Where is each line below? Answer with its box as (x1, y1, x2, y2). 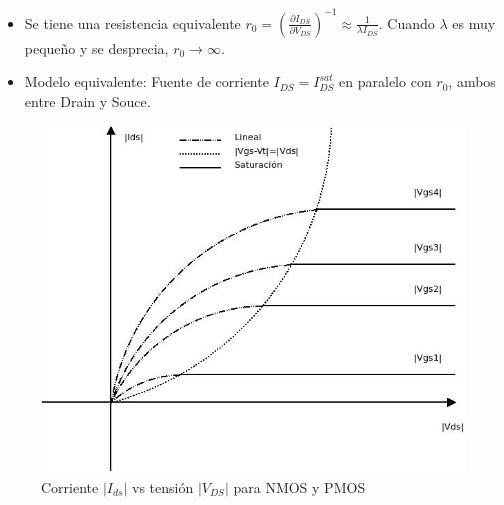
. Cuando (378, 12, 435, 33)
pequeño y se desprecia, (24, 37, 169, 58)
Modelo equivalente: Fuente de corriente (24, 71, 269, 92)
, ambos (448, 71, 496, 92)
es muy (452, 12, 496, 33)
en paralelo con (339, 71, 432, 92)
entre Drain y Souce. (24, 90, 151, 111)
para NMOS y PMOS (233, 477, 366, 498)
